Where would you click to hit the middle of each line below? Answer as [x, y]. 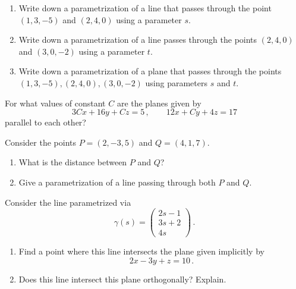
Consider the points [40, 142]
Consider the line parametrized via [68, 202]
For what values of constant [55, 103]
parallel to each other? [45, 122]
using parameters [177, 82]
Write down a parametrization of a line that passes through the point [145, 8]
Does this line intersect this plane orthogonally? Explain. [122, 279]
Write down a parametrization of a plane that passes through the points [150, 71]
